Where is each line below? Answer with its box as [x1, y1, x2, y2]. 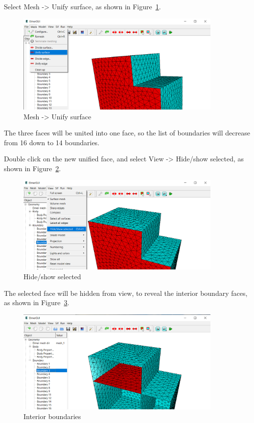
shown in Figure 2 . [4, 163, 61, 173]
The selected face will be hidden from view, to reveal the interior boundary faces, [4, 288, 248, 298]
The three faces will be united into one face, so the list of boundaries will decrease [4, 128, 250, 138]
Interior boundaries [23, 411, 81, 421]
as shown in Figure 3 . [4, 297, 69, 308]
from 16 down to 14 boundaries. [4, 137, 100, 147]
